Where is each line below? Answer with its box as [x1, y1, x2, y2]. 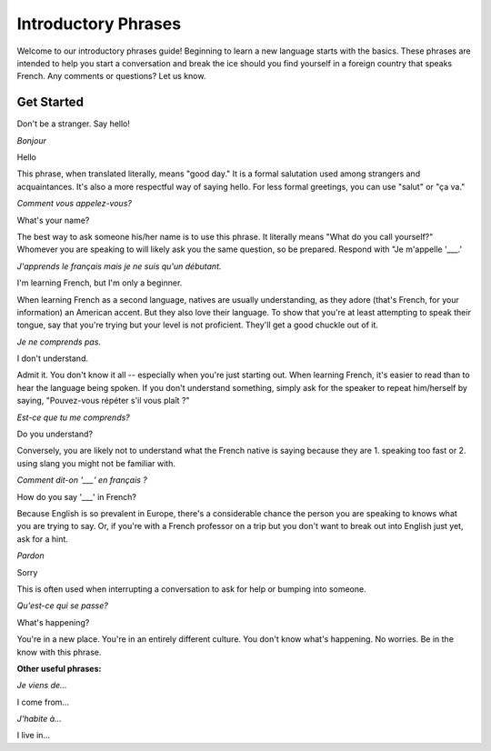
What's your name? [16, 215, 90, 225]
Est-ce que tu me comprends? [16, 412, 131, 423]
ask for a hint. [16, 533, 68, 545]
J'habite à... [16, 714, 63, 725]
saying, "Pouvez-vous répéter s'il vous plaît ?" [16, 396, 190, 406]
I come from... [16, 696, 70, 707]
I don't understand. [16, 353, 88, 364]
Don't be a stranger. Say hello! [16, 118, 131, 129]
